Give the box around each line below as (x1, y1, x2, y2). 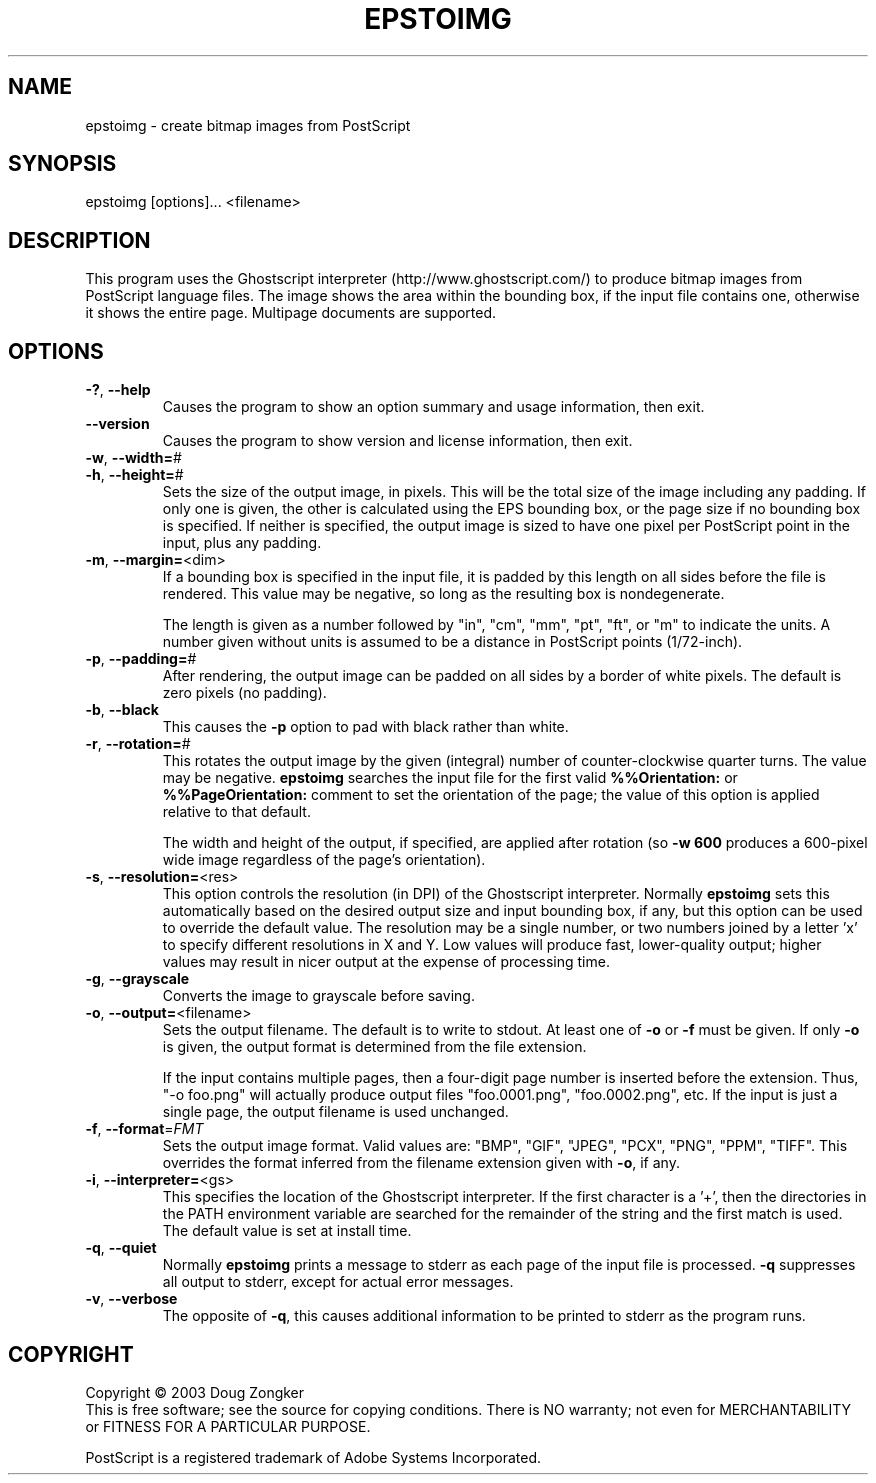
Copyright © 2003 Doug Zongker (85, 1383, 305, 1401)
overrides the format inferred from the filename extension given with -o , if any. (162, 1154, 680, 1172)
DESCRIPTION (8, 227, 151, 253)
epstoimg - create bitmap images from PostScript (85, 116, 411, 134)
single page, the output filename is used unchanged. (162, 1103, 509, 1121)
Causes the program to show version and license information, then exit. (162, 432, 633, 450)
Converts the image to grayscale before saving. (162, 987, 475, 1005)
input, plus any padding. (162, 534, 322, 552)
